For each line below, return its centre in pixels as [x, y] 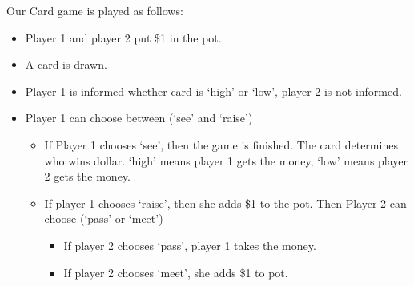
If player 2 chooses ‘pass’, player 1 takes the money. [190, 245]
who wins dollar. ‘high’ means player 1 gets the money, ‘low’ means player [226, 160]
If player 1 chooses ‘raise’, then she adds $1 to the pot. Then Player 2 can [225, 203]
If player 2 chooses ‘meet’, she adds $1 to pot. [176, 272]
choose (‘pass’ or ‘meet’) [104, 218]
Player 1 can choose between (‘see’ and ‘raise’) [139, 118]
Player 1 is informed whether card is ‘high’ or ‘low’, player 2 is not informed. [213, 91]
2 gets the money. [87, 176]
